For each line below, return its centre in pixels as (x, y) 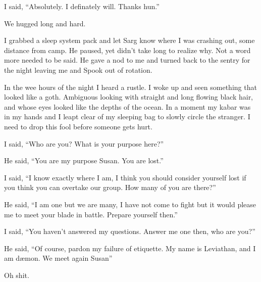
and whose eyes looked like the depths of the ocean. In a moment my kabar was (127, 106)
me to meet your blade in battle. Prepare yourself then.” (91, 214)
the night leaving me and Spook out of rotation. (78, 69)
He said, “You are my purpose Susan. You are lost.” (84, 160)
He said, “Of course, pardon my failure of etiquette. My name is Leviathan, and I (130, 248)
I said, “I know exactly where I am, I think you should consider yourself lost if (125, 177)
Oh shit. (17, 275)
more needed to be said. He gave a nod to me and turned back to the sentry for (127, 60)
